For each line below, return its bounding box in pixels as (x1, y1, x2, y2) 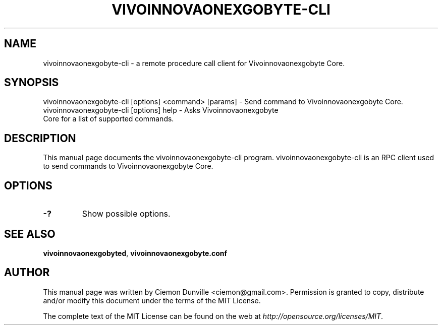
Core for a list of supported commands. (43, 114, 174, 123)
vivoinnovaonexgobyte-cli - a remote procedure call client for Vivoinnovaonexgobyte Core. (43, 58, 345, 68)
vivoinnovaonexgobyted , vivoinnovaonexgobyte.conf (43, 248, 228, 257)
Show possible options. (82, 209, 171, 219)
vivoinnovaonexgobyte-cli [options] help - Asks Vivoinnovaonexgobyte (43, 106, 279, 115)
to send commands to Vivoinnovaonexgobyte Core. (43, 162, 213, 171)
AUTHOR (4, 266, 50, 279)
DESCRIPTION (4, 131, 76, 145)
